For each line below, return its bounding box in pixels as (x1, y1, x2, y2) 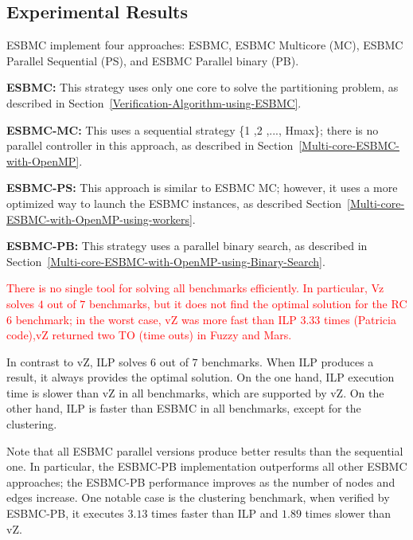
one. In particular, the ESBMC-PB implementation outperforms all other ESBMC (6, 458, 407, 475)
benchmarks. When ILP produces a (201, 353, 374, 370)
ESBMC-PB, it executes (6, 505, 124, 522)
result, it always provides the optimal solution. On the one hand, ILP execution (6, 369, 395, 385)
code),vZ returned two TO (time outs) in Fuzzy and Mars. (6, 327, 292, 343)
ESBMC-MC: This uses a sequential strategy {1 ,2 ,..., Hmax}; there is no (6, 121, 379, 138)
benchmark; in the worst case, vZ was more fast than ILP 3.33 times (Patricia (15, 311, 396, 327)
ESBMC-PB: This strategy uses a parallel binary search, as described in (6, 237, 368, 254)
